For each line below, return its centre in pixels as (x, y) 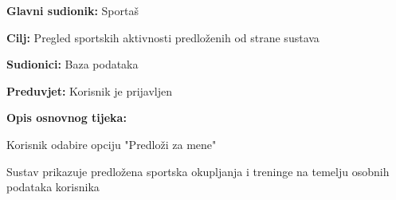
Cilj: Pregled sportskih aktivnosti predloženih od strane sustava (163, 37)
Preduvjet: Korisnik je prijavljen (90, 90)
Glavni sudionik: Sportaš (73, 10)
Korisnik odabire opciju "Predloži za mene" (112, 144)
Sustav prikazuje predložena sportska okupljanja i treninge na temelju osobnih (198, 171)
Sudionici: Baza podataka (73, 64)
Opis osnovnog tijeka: (67, 118)
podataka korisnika (53, 187)
